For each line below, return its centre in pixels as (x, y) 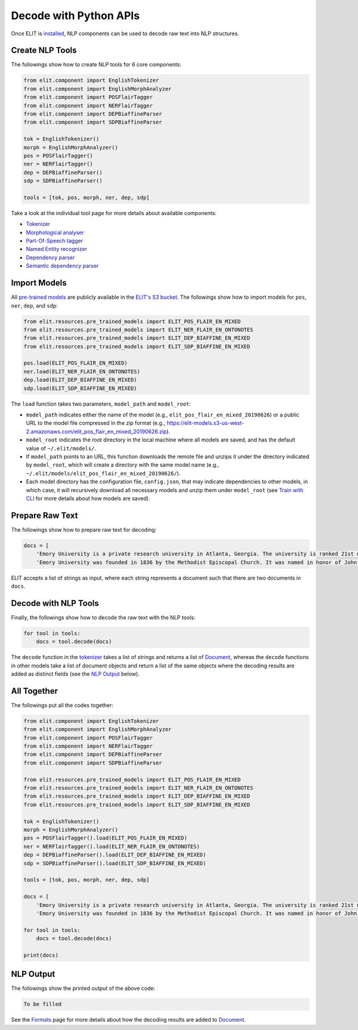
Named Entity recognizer (57, 249)
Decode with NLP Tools (55, 603)
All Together (34, 691)
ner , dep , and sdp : (34, 305)
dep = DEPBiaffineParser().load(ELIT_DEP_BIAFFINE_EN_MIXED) (115, 855)
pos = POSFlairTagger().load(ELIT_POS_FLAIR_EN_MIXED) (105, 838)
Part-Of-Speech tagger (55, 241)
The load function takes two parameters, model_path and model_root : (101, 404)
